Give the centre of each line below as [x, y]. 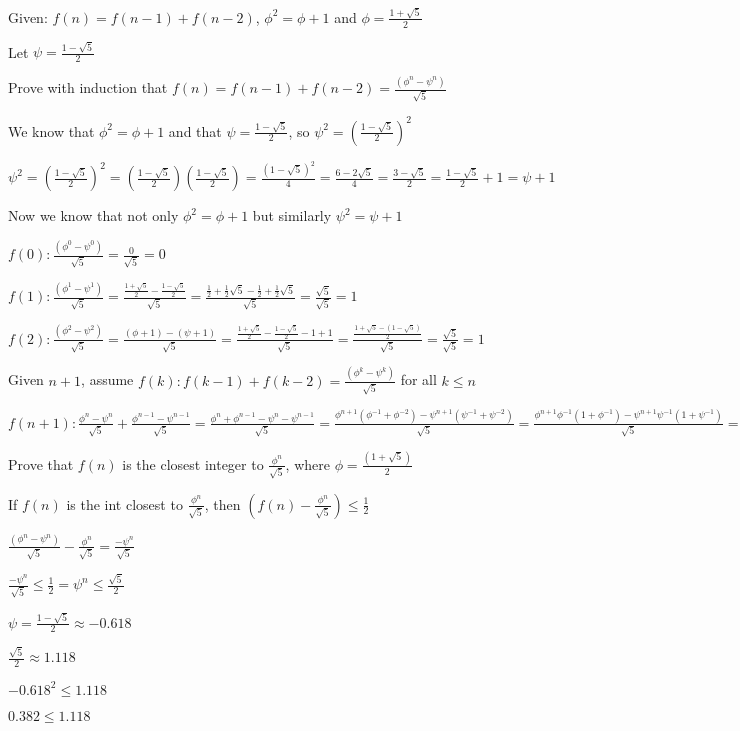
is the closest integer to [193, 463]
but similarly [292, 215]
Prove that [41, 463]
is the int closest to [124, 503]
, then [222, 503]
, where [307, 463]
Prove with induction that [88, 87]
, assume [107, 379]
